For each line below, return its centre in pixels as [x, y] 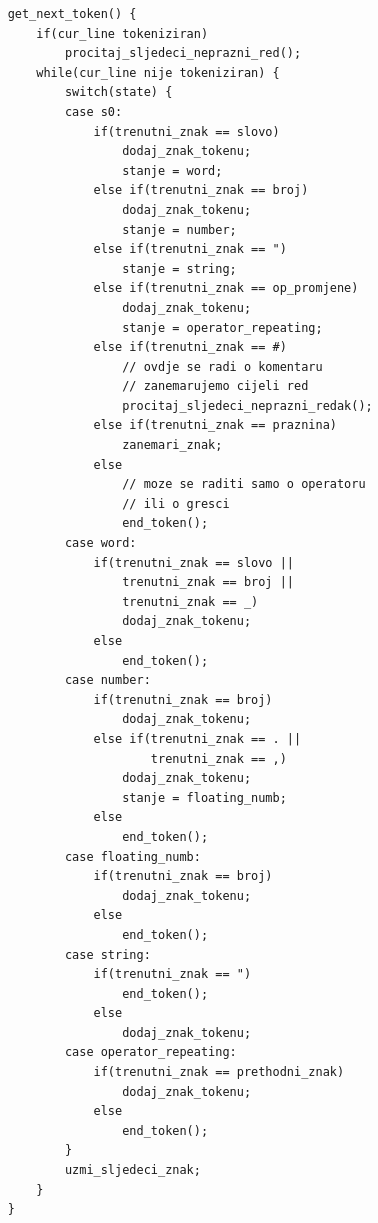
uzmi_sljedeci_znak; [132, 1170]
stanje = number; [179, 229]
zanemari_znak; [172, 445]
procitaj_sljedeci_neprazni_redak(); [247, 405]
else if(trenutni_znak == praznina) [215, 425]
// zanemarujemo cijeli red [215, 386]
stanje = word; [172, 170]
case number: [107, 680]
